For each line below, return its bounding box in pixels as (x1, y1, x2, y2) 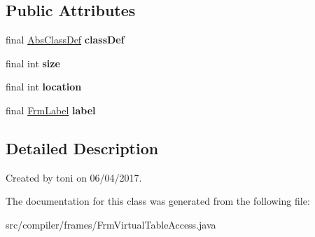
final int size (6, 55, 60, 70)
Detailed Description (6, 137, 159, 158)
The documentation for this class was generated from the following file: (6, 194, 310, 208)
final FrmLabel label (6, 102, 96, 117)
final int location (6, 79, 82, 94)
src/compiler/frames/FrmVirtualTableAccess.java (6, 217, 216, 231)
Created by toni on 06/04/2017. (6, 170, 142, 184)
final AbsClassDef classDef (6, 32, 125, 47)
